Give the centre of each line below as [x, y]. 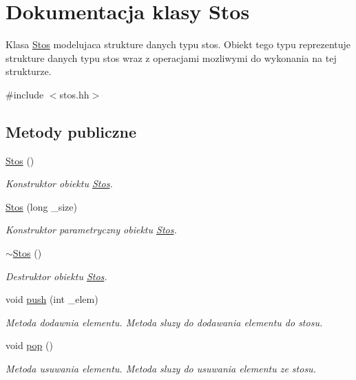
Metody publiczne [71, 131]
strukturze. [29, 71]
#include [25, 94]
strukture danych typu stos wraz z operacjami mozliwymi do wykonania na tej [171, 57]
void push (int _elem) [52, 299]
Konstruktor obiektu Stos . [59, 183]
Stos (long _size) [41, 206]
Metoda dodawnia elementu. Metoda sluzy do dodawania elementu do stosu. [164, 322]
